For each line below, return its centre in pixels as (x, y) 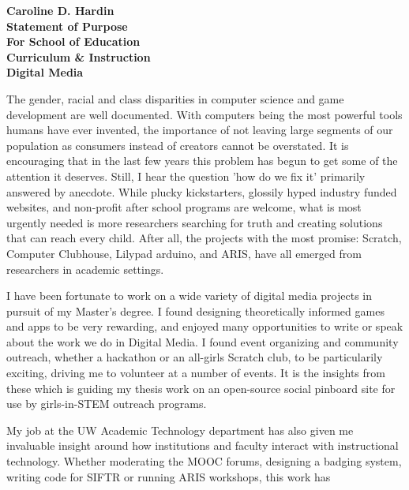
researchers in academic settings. (85, 269)
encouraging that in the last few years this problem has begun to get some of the (202, 161)
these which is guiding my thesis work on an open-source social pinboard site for (201, 388)
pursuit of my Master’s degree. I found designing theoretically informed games (195, 310)
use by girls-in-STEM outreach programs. (107, 404)
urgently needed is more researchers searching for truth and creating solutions (195, 222)
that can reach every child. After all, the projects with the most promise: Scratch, (204, 238)
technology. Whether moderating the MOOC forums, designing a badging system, (204, 461)
